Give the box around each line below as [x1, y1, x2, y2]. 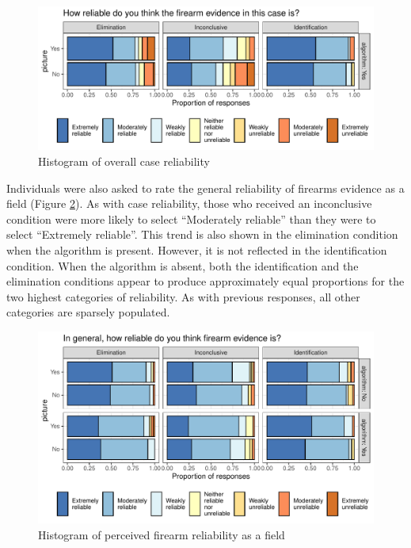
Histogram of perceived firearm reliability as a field [38, 526, 285, 542]
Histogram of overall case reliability [38, 152, 210, 169]
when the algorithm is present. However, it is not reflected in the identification [6, 241, 387, 258]
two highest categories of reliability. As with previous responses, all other [6, 288, 360, 305]
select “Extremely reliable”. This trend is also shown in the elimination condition [6, 226, 398, 243]
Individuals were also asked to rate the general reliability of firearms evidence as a [6, 179, 405, 196]
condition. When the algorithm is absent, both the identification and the [6, 257, 359, 274]
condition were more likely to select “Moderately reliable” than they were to [6, 210, 376, 227]
